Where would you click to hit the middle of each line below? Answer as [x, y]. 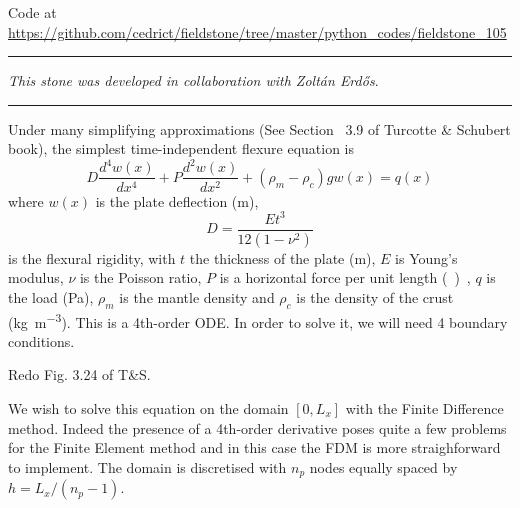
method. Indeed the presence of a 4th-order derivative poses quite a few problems [257, 427]
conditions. [41, 340]
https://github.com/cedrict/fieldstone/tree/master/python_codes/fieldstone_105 [257, 31]
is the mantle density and [197, 296]
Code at [32, 12]
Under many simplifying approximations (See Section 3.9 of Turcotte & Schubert [259, 128]
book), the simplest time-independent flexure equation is [181, 148]
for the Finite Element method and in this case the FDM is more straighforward [254, 447]
